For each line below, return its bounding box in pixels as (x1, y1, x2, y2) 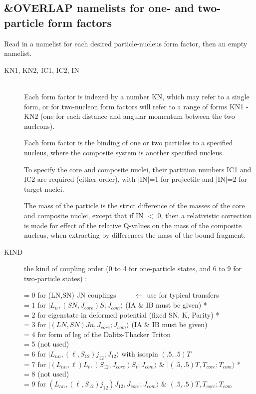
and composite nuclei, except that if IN (24, 210, 144, 220)
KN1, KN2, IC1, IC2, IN (4, 64, 79, 75)
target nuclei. (24, 183, 64, 194)
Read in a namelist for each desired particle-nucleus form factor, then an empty (4, 38, 248, 48)
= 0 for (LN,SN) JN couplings (24, 290, 116, 300)
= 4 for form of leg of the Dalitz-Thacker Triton (24, 329, 171, 339)
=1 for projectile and (149, 174, 214, 184)
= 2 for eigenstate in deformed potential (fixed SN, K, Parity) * (24, 309, 220, 320)
